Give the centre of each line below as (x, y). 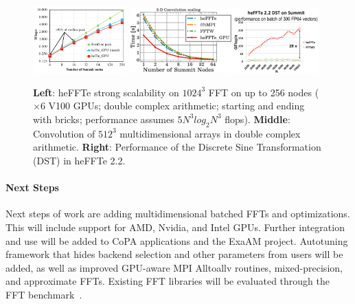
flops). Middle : (257, 119)
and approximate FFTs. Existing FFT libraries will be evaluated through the (168, 281)
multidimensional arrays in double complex (210, 133)
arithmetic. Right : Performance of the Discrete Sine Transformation (177, 147)
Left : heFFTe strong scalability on (106, 92)
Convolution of (64, 133)
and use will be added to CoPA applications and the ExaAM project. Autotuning (177, 240)
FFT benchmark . (44, 294)
